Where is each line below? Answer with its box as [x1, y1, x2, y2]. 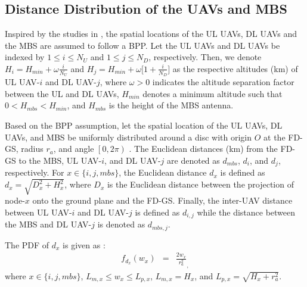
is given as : [63, 238, 106, 251]
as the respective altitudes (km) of [172, 62, 298, 74]
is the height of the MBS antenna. [108, 99, 234, 111]
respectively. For [5, 166, 64, 179]
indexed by [5, 51, 45, 63]
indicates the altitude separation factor [152, 76, 294, 88]
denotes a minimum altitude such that [142, 87, 283, 99]
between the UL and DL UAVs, [5, 87, 119, 99]
